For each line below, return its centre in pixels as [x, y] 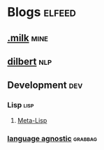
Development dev [45, 85]
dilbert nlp [30, 61]
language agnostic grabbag [52, 138]
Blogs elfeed [42, 12]
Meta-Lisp [32, 120]
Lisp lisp [21, 105]
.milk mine [28, 38]
